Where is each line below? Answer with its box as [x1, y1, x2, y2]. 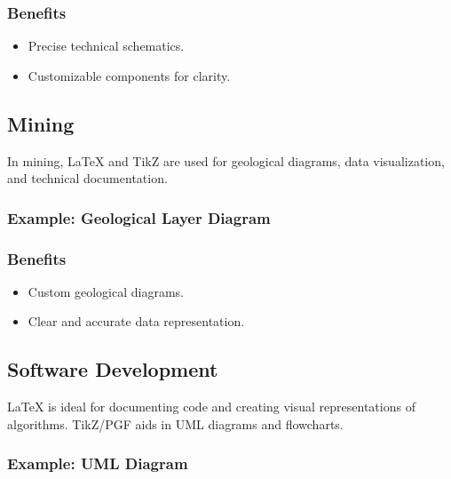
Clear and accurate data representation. [28, 312, 245, 331]
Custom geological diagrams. [28, 282, 184, 300]
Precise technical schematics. [28, 36, 185, 55]
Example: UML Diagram [7, 452, 188, 475]
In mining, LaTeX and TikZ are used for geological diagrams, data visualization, [7, 151, 445, 170]
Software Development [7, 355, 218, 383]
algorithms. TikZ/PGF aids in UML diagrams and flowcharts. [7, 414, 344, 433]
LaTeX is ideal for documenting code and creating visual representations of [7, 397, 415, 416]
